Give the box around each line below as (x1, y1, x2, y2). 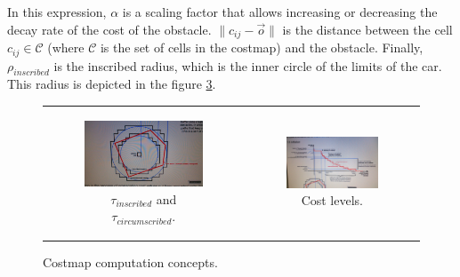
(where (47, 38, 85, 57)
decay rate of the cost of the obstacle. (7, 20, 212, 38)
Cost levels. (301, 191, 363, 210)
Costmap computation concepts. (43, 253, 218, 272)
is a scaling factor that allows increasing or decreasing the (122, 3, 438, 20)
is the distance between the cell (282, 20, 453, 38)
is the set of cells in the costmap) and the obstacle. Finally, (100, 38, 424, 57)
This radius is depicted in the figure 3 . (7, 75, 216, 93)
